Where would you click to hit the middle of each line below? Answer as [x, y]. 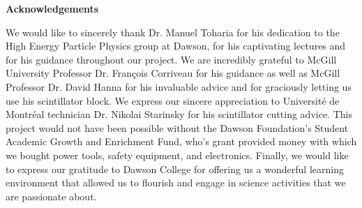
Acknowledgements [52, 8]
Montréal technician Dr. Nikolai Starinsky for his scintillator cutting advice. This [179, 114]
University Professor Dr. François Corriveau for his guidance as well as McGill [173, 73]
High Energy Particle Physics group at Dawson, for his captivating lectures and [176, 46]
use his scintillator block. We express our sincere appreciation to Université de [173, 100]
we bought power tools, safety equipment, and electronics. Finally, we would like [177, 155]
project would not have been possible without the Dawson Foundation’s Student [177, 127]
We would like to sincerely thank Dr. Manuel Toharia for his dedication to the [173, 32]
